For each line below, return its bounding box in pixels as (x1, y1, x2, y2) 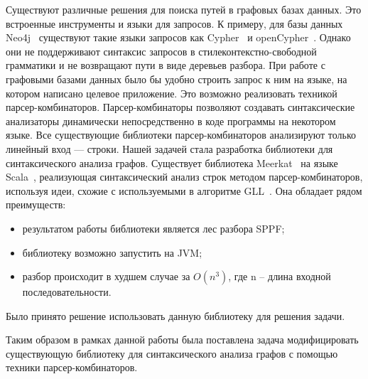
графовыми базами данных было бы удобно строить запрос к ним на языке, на (6, 71, 347, 86)
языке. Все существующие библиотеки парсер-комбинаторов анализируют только (6, 127, 357, 142)
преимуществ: (6, 197, 66, 212)
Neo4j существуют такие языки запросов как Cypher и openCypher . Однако (6, 30, 351, 45)
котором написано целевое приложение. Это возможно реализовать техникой (6, 85, 337, 100)
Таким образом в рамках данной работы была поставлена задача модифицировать (6, 332, 359, 347)
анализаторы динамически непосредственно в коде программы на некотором (6, 113, 336, 128)
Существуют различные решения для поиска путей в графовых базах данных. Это (6, 2, 362, 16)
